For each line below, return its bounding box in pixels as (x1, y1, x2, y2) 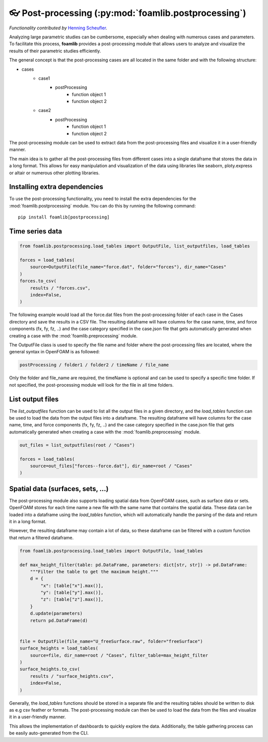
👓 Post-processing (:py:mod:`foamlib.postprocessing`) (9, 7, 247, 18)
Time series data (9, 227, 62, 236)
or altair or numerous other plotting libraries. (9, 170, 100, 176)
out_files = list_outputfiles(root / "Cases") (19, 442, 135, 448)
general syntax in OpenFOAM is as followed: (9, 349, 100, 355)
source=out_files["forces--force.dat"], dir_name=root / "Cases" (30, 463, 193, 469)
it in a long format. (9, 518, 47, 525)
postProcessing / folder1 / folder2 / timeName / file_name (19, 362, 169, 368)
